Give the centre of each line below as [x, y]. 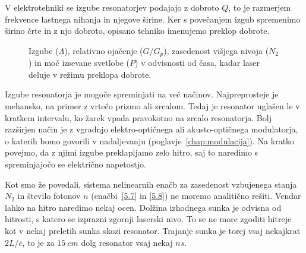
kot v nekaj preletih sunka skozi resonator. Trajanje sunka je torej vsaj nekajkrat [153, 230]
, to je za [38, 242]
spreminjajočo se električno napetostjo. [75, 164]
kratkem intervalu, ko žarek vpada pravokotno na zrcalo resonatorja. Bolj [138, 117]
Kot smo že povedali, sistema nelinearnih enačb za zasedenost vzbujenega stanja [151, 184]
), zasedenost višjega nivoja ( [216, 50]
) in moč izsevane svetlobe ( [79, 63]
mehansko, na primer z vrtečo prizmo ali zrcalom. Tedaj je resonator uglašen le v [152, 106]
